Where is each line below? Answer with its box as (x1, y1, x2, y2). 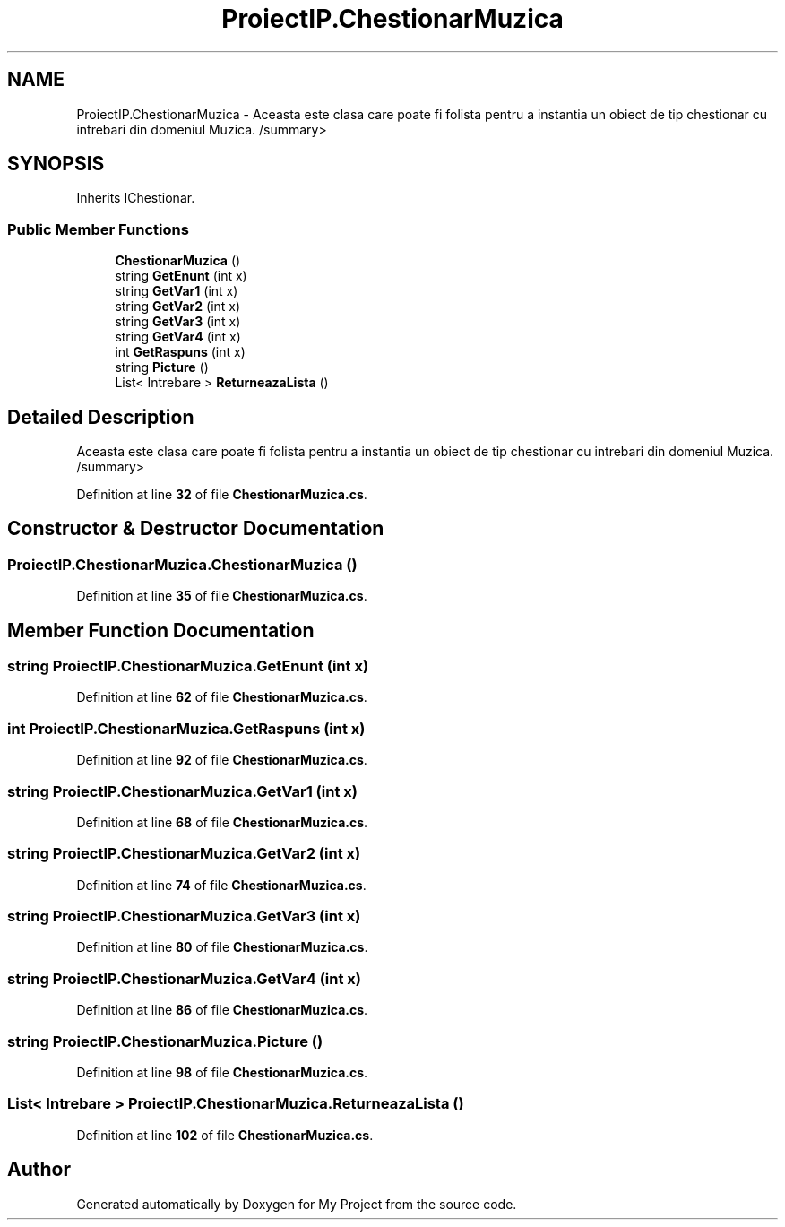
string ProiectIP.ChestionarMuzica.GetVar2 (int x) (7, 844, 361, 863)
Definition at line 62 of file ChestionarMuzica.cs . (76, 689, 367, 705)
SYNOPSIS (7, 152, 105, 176)
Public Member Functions (7, 220, 189, 238)
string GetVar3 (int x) (115, 314, 241, 330)
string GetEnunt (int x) (115, 268, 247, 284)
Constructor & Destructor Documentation (7, 517, 384, 540)
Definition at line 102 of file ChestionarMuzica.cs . (76, 1127, 374, 1143)
